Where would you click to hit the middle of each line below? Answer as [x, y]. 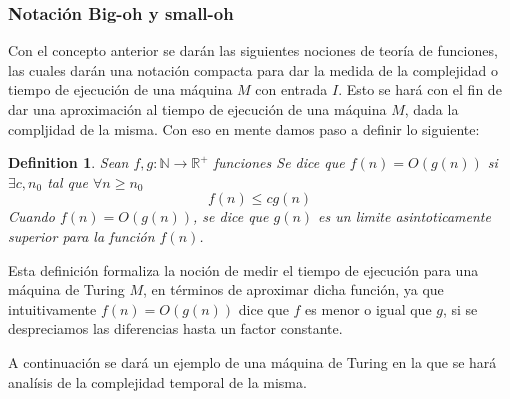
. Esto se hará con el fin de [420, 89]
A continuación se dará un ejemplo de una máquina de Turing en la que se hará [252, 361]
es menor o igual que [368, 308]
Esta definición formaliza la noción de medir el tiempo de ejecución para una [243, 269]
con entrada [291, 89]
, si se [460, 308]
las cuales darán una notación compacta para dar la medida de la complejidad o [253, 69]
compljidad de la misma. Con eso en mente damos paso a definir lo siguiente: [244, 128]
